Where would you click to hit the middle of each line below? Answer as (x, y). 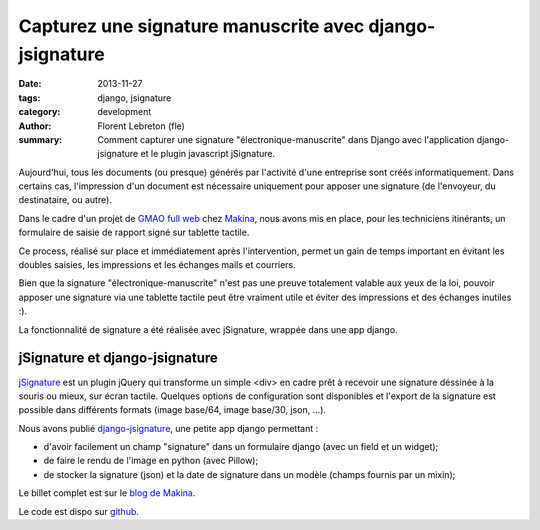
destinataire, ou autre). (65, 200)
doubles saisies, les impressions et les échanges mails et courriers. (157, 265)
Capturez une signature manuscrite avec (191, 26)
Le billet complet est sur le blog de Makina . (107, 493)
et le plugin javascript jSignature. (208, 154)
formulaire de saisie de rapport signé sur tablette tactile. (134, 232)
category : (39, 112)
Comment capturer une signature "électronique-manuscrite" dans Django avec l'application (286, 139)
